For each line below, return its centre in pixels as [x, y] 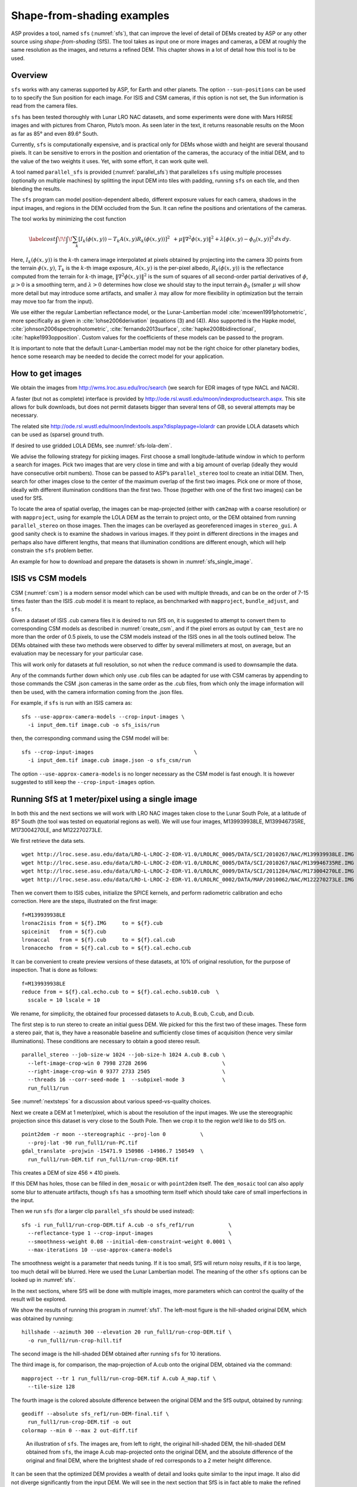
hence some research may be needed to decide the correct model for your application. [118, 356]
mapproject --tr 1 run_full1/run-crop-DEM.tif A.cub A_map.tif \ [119, 1378]
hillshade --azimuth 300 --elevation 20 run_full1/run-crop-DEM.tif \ [127, 1332]
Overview [29, 75]
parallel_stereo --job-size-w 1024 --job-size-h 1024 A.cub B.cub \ [123, 1055]
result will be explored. [39, 1299]
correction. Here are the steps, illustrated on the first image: [84, 901]
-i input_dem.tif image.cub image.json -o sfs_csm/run [109, 760]
